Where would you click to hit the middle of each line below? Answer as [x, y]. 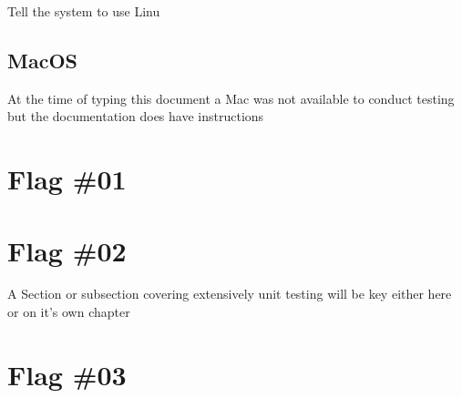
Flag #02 [67, 250]
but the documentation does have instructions [136, 116]
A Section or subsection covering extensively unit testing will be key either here [230, 294]
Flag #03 [67, 374]
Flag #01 [67, 179]
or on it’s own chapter [69, 312]
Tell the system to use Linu [84, 11]
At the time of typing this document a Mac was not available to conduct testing [231, 98]
